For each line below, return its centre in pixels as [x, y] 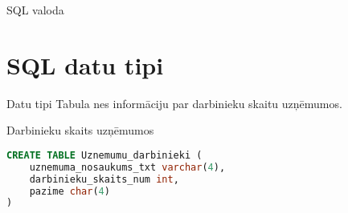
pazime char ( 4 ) [70, 191]
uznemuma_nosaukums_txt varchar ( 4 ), [127, 167]
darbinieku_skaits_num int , [104, 179]
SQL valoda [35, 10]
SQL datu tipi [85, 64]
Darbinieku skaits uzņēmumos [80, 130]
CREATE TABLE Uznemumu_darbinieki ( [104, 155]
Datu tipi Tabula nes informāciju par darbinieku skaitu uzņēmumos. [174, 103]
